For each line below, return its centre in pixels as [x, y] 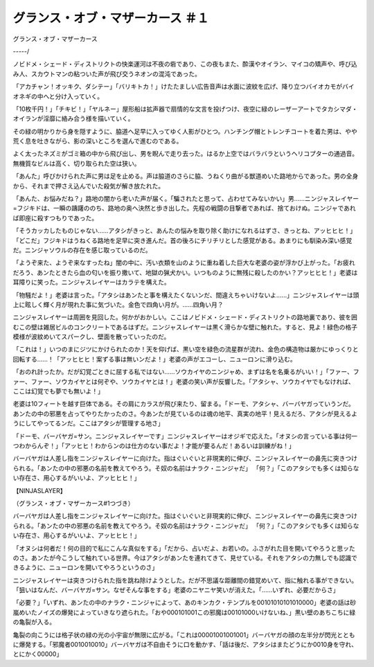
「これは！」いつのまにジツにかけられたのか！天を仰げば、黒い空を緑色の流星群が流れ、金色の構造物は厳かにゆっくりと [186, 349]
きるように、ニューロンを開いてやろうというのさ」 [86, 567]
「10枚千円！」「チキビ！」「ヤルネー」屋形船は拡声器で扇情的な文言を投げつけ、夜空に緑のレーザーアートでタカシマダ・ [185, 109]
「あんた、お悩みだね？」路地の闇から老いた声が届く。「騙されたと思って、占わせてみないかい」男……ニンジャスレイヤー [186, 199]
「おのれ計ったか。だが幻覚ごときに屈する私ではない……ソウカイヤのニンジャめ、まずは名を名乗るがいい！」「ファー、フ [186, 372]
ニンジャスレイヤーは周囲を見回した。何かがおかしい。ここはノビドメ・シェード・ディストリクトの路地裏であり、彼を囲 [185, 317]
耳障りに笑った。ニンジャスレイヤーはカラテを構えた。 [91, 282]
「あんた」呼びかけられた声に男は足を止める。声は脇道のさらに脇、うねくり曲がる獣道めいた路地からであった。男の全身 [186, 176]
